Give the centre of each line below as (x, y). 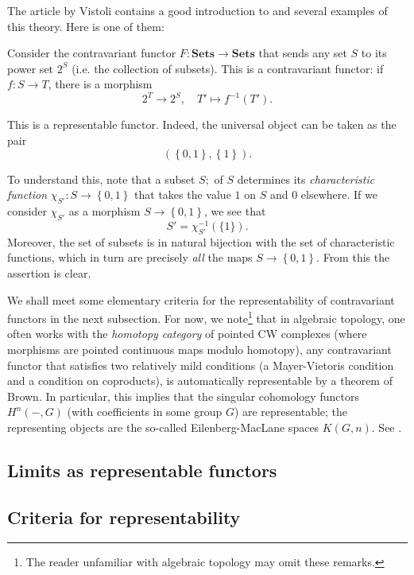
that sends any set (303, 53)
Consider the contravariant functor (92, 53)
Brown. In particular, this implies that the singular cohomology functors (183, 396)
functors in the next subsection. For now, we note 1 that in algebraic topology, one (206, 317)
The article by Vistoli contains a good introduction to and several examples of (197, 10)
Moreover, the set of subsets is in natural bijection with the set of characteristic (201, 241)
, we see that (235, 211)
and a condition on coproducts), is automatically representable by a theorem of (200, 381)
